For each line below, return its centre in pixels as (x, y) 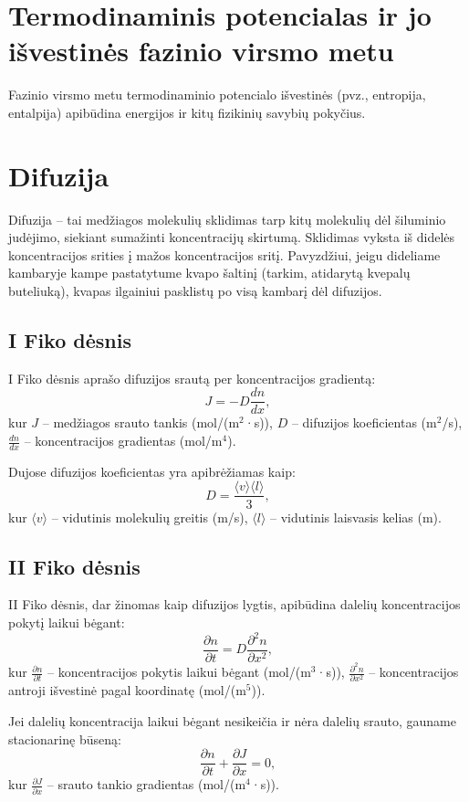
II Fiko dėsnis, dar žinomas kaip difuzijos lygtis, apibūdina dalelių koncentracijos (234, 604)
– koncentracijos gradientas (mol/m (123, 441)
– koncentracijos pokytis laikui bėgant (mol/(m (179, 672)
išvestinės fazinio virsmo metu (201, 51)
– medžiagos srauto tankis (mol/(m (141, 422)
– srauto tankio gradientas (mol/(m (146, 784)
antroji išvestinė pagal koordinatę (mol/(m (127, 690)
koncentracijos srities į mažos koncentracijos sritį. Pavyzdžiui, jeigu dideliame (224, 254)
